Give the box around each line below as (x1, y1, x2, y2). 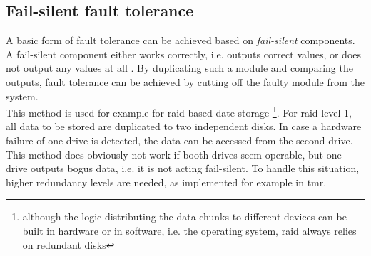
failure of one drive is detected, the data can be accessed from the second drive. (6, 133, 353, 148)
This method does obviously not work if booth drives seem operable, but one (6, 146, 342, 161)
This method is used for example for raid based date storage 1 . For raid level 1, (6, 103, 352, 119)
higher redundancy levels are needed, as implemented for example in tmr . (6, 174, 327, 189)
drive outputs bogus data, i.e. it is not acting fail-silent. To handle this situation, (6, 161, 360, 176)
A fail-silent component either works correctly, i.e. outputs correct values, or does (6, 46, 362, 61)
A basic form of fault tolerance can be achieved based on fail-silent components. (6, 33, 355, 48)
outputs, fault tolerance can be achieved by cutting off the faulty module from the (6, 74, 365, 89)
